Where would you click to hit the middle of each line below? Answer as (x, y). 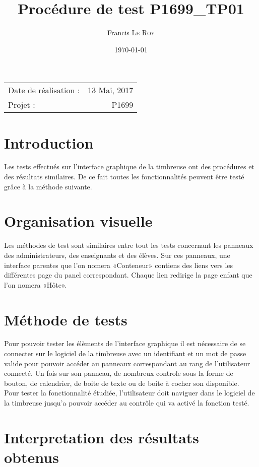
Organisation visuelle (78, 221)
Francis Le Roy (131, 32)
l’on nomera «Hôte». (36, 284)
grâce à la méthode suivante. (48, 186)
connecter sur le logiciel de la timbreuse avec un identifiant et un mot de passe (125, 353)
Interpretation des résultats (102, 437)
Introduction (49, 142)
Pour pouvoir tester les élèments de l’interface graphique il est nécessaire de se (125, 343)
